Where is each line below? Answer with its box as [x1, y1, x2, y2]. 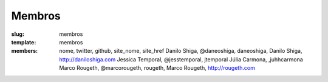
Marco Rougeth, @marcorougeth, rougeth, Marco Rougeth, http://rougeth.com [59, 64, 255, 72]
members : [11, 47, 38, 55]
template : [11, 38, 36, 46]
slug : [11, 30, 24, 38]
